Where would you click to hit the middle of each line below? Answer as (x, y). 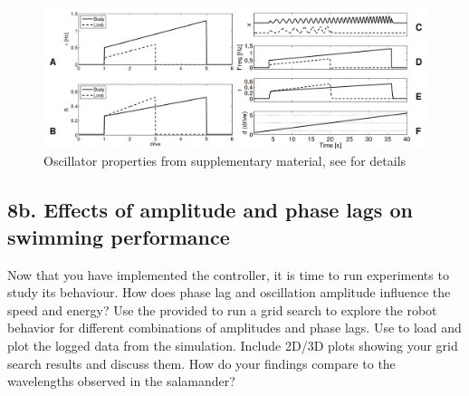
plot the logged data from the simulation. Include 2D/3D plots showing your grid (233, 345)
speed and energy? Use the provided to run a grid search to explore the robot (222, 309)
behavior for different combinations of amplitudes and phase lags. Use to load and (234, 328)
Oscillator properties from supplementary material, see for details (225, 161)
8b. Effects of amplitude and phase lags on (210, 210)
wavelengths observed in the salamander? (121, 381)
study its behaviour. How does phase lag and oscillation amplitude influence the (229, 292)
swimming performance (119, 236)
